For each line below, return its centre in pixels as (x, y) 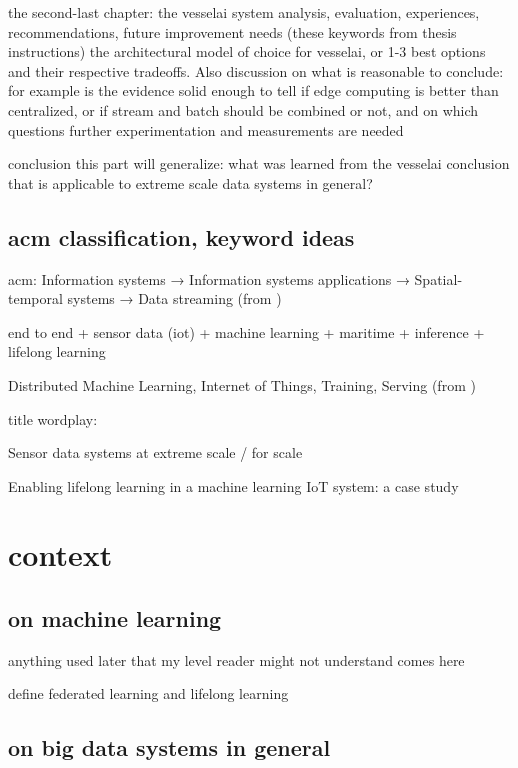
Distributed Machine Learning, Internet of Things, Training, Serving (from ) (242, 384)
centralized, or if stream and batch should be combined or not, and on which (243, 109)
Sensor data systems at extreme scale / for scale (155, 452)
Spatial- (438, 278)
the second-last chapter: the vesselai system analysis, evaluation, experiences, (244, 12)
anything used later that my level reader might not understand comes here (236, 659)
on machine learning (115, 618)
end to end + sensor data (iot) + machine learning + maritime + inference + (246, 331)
